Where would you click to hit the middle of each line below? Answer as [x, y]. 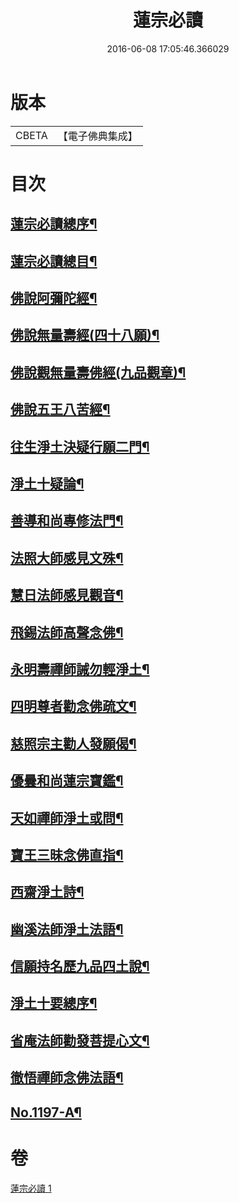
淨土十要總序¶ [54, 1003]
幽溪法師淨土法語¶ [67, 929]
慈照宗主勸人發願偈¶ [73, 743]
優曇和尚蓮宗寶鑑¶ [67, 781]
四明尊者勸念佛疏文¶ [73, 706]
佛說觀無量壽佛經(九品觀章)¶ [98, 372]
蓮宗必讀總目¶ [54, 261]
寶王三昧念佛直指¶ [67, 854]
